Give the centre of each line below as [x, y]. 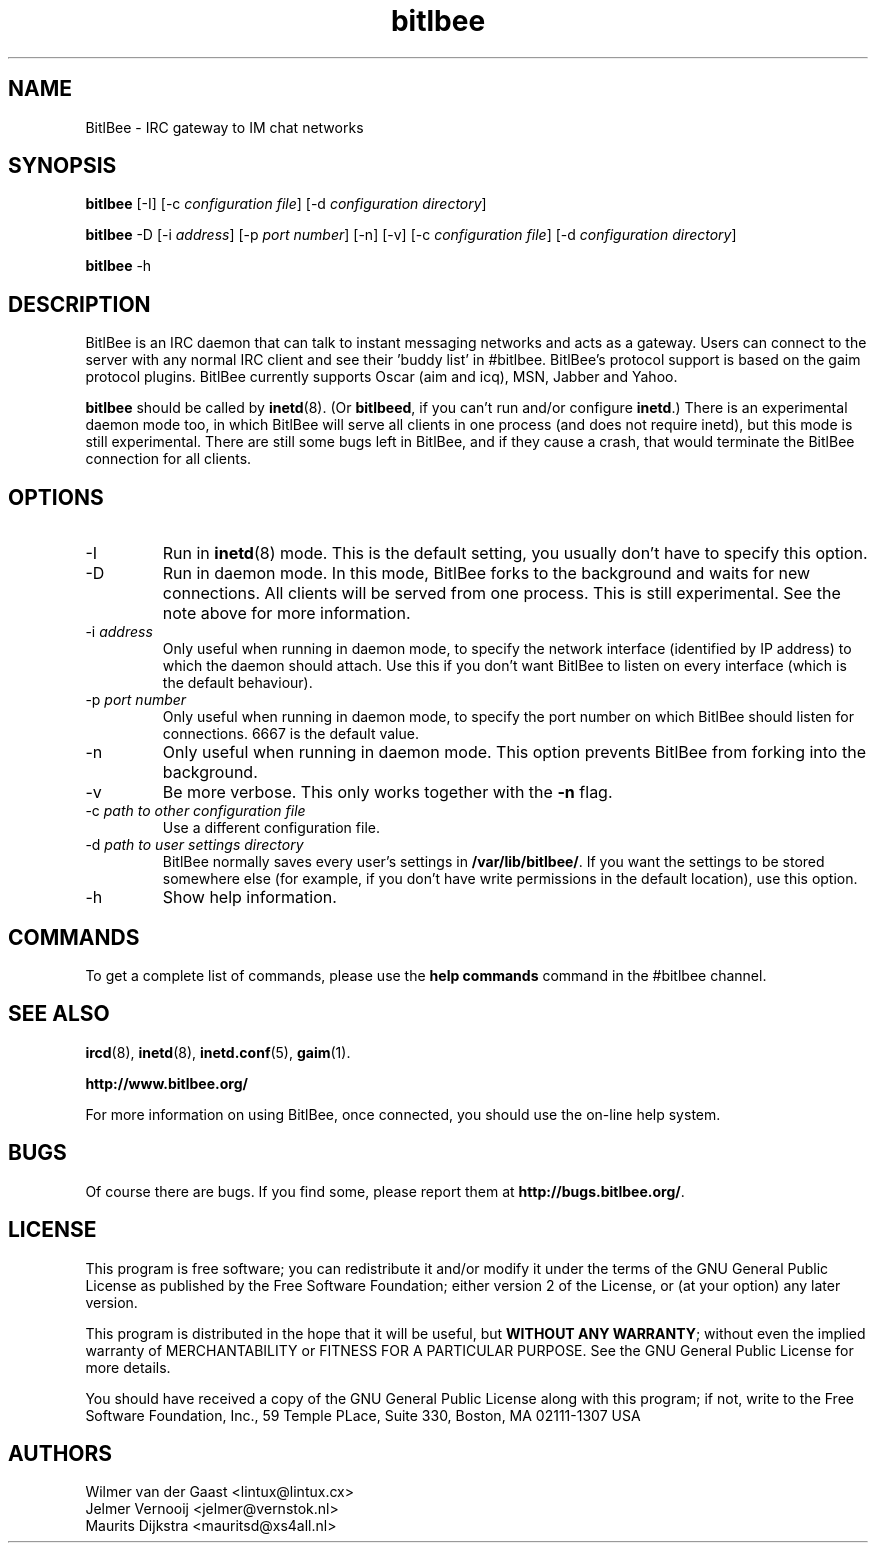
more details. [128, 1367]
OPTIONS [56, 497]
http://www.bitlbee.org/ [166, 1083]
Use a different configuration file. [271, 828]
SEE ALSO [59, 1014]
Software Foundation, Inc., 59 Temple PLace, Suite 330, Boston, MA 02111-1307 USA [363, 1415]
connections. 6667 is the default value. [290, 734]
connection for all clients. [168, 459]
